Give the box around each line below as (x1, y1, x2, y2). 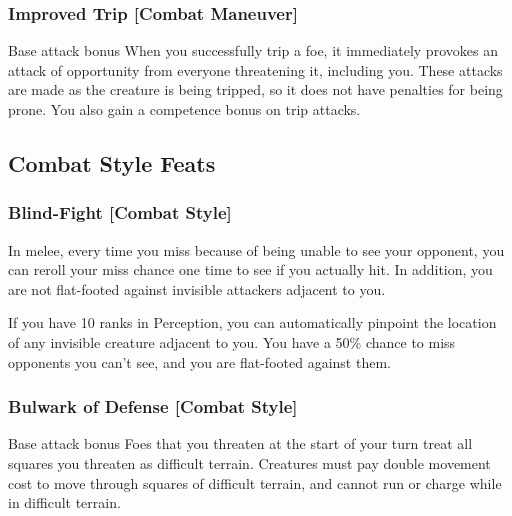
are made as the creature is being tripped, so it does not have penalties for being (8, 79, 503, 100)
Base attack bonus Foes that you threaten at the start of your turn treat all (8, 433, 473, 454)
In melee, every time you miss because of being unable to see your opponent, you (8, 239, 505, 260)
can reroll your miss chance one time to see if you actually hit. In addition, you (8, 259, 493, 280)
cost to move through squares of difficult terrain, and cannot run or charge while (8, 472, 502, 493)
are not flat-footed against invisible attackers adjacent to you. (8, 278, 386, 299)
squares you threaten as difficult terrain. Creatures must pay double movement (8, 452, 491, 473)
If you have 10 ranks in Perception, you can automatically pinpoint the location (8, 312, 497, 333)
